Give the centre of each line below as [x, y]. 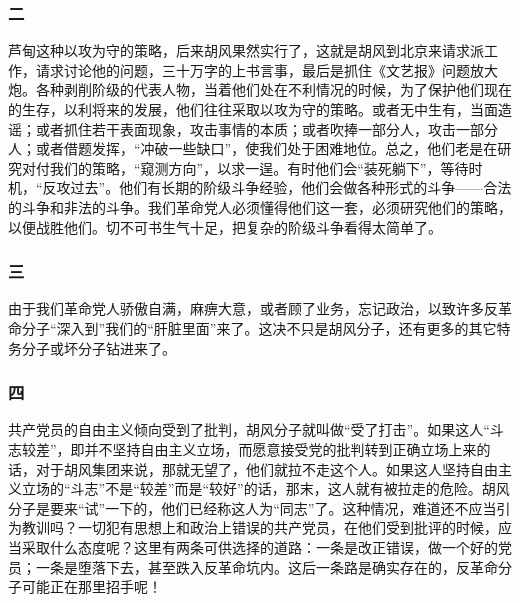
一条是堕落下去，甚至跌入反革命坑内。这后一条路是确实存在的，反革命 [266, 566]
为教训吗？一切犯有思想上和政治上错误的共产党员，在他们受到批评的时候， [253, 527]
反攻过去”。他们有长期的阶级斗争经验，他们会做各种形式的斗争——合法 [277, 187]
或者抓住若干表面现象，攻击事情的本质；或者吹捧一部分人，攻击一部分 [266, 128]
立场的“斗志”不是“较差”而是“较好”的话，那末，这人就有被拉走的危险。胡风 [265, 488]
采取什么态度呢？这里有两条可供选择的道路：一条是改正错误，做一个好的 [259, 546]
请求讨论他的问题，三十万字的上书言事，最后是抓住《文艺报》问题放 [259, 69]
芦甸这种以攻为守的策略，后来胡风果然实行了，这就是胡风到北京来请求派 [246, 50]
